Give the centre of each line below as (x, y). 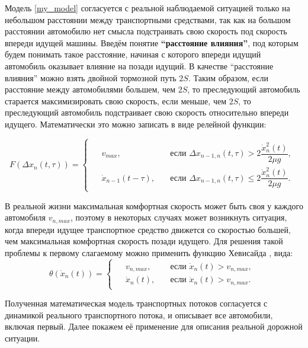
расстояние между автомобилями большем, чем (90, 89)
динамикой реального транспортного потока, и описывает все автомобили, (139, 315)
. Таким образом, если (228, 77)
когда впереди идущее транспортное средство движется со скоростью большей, (148, 229)
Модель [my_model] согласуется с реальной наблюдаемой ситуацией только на (147, 8)
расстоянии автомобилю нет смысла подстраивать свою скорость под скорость (146, 31)
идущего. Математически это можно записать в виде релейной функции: (136, 124)
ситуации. (23, 338)
